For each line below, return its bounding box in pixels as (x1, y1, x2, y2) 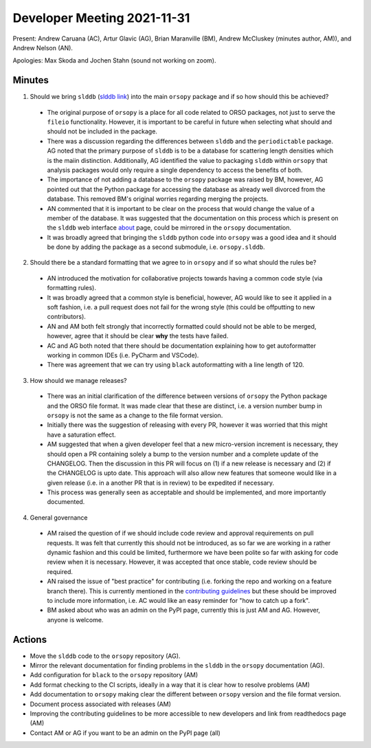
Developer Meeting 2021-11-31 (12, 10, 190, 25)
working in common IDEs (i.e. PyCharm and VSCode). (47, 351, 199, 359)
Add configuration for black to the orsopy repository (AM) (30, 671, 199, 679)
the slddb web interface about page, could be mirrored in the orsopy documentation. (47, 223, 292, 232)
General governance (30, 513, 89, 522)
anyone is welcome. (47, 615, 104, 624)
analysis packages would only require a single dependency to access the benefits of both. (47, 166, 303, 174)
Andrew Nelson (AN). (12, 43, 74, 52)
